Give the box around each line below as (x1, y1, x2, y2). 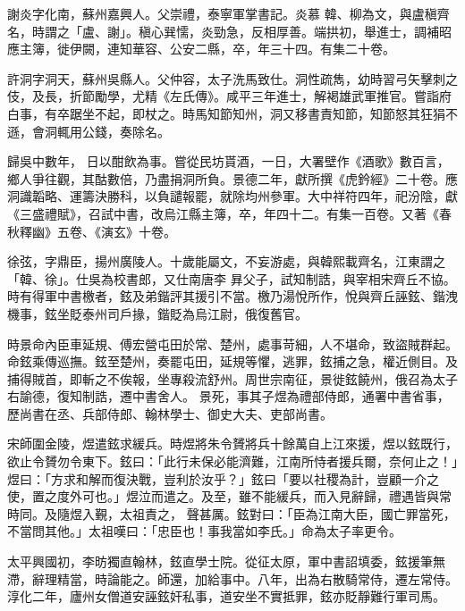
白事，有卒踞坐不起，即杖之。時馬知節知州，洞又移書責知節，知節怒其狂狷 (7, 104, 445, 122)
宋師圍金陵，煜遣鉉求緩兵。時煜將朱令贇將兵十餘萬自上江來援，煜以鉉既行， (7, 434, 458, 453)
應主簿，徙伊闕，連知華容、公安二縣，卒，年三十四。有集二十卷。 (7, 39, 395, 58)
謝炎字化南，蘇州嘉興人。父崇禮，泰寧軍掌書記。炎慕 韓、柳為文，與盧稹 (7, 4, 437, 22)
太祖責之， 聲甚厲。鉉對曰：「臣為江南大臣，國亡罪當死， (119, 504, 456, 523)
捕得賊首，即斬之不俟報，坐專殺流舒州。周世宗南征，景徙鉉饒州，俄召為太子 (7, 369, 458, 388)
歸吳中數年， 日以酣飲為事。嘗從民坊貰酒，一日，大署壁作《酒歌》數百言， (7, 152, 450, 171)
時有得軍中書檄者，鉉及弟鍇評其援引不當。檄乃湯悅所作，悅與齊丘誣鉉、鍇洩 (7, 287, 458, 305)
